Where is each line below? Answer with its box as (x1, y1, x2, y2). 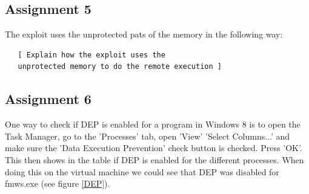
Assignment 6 (5, 89, 91, 108)
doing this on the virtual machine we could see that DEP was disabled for (5, 165, 279, 178)
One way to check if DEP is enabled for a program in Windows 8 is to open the (5, 118, 301, 131)
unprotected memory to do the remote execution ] (18, 62, 222, 71)
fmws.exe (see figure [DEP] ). (5, 177, 110, 190)
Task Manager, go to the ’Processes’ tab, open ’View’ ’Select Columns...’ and (5, 129, 290, 142)
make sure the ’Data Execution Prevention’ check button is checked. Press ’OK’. (5, 141, 302, 154)
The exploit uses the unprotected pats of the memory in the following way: (5, 28, 283, 40)
